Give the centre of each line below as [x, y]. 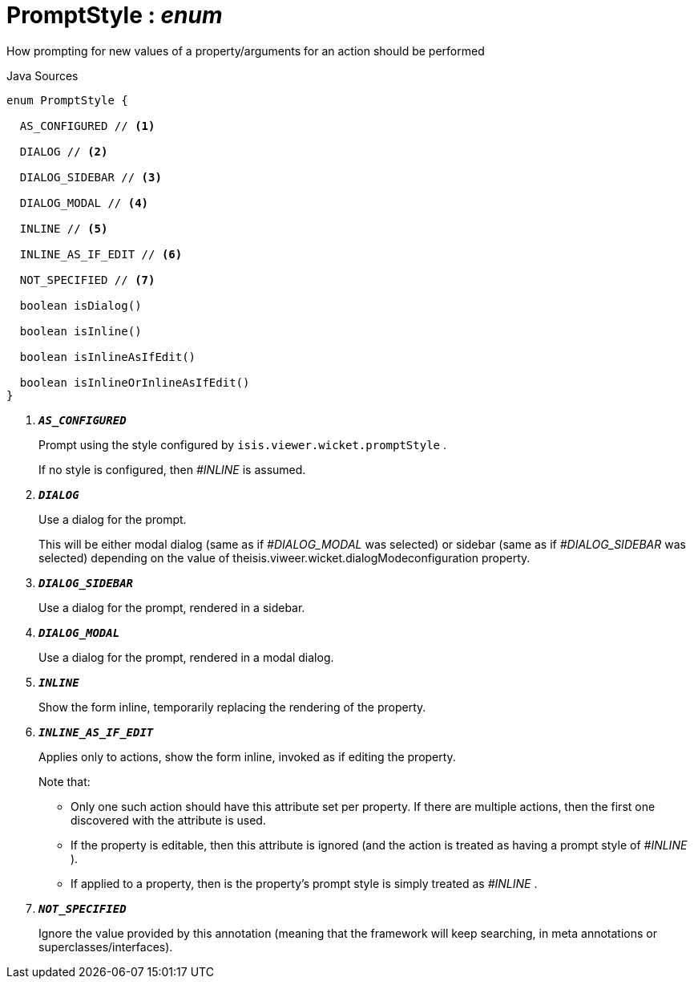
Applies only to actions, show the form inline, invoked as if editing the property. [247, 756]
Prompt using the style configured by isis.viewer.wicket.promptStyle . [242, 444]
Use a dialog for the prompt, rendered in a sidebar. [172, 607]
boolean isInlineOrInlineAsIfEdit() [135, 382]
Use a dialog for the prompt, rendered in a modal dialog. [186, 657]
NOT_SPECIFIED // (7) [87, 280]
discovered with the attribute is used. [168, 820]
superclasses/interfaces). [106, 946]
